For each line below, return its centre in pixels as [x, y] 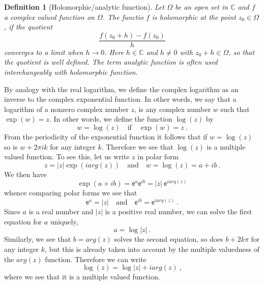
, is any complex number [172, 109]
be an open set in [202, 7]
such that [235, 109]
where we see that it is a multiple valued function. [82, 277]
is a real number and [61, 211]
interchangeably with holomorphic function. [71, 72]
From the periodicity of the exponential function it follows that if [106, 136]
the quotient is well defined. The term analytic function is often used [111, 62]
